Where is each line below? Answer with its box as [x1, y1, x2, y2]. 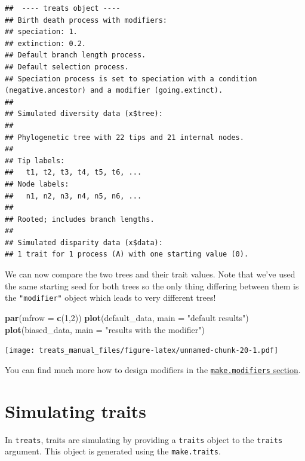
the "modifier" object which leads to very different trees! [5, 291, 216, 304]
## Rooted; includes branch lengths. [5, 215, 155, 224]
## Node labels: [5, 179, 69, 188]
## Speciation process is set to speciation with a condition [5, 74, 257, 83]
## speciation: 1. [5, 28, 78, 36]
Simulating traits [5, 398, 146, 423]
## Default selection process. [5, 62, 129, 71]
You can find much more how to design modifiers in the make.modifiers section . [5, 363, 301, 375]
